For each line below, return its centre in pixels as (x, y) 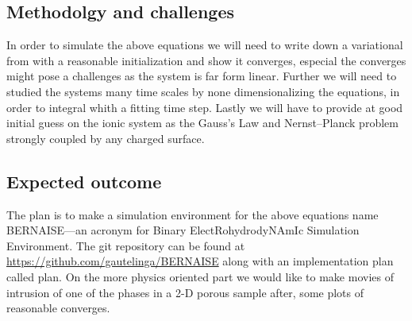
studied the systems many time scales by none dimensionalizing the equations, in (203, 91)
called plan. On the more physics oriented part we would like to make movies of (200, 276)
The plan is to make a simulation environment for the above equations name (193, 214)
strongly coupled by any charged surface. (106, 138)
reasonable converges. (58, 308)
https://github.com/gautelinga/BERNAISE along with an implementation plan (200, 261)
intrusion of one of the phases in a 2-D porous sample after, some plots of (185, 292)
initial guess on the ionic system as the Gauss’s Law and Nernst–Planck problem (202, 123)
